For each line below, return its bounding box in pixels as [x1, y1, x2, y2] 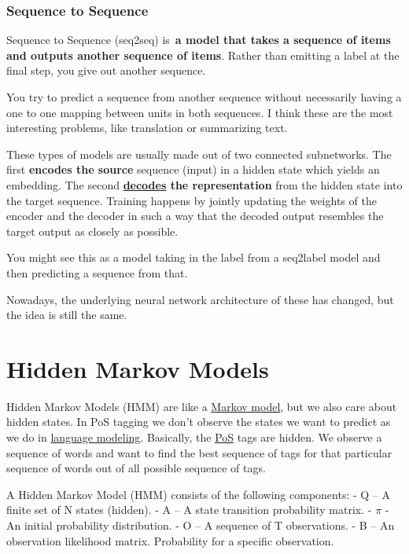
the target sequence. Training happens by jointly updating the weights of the [6, 192, 377, 208]
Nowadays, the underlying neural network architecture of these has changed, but [6, 291, 394, 307]
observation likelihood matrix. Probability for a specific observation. [6, 532, 334, 548]
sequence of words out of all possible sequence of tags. [6, 460, 266, 476]
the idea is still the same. [6, 306, 127, 323]
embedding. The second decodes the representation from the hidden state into [6, 176, 403, 193]
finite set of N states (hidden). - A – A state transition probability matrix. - [6, 501, 372, 518]
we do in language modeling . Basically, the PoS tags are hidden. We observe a [6, 429, 382, 446]
